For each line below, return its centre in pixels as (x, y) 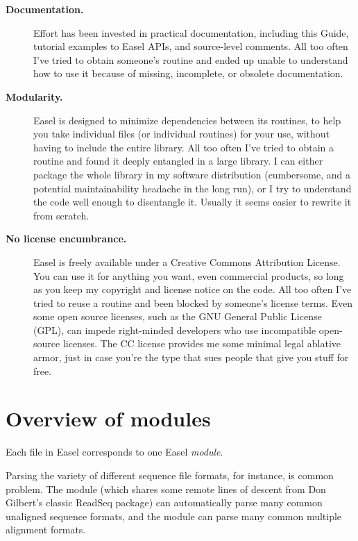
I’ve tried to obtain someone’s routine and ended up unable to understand (191, 59)
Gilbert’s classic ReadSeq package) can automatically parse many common (164, 502)
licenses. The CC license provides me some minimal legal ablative (202, 343)
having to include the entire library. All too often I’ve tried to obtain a (184, 147)
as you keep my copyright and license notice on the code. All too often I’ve (193, 289)
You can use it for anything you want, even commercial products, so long (189, 275)
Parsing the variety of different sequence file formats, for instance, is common (170, 475)
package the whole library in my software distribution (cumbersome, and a (192, 174)
